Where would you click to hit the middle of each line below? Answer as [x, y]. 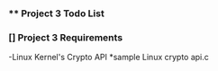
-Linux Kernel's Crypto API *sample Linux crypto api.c [109, 58]
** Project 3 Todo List [56, 13]
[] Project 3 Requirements [66, 37]
